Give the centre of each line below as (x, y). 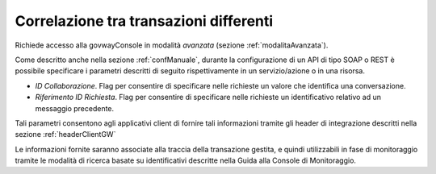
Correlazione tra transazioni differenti (144, 21)
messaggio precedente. (75, 108)
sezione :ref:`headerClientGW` (65, 135)
